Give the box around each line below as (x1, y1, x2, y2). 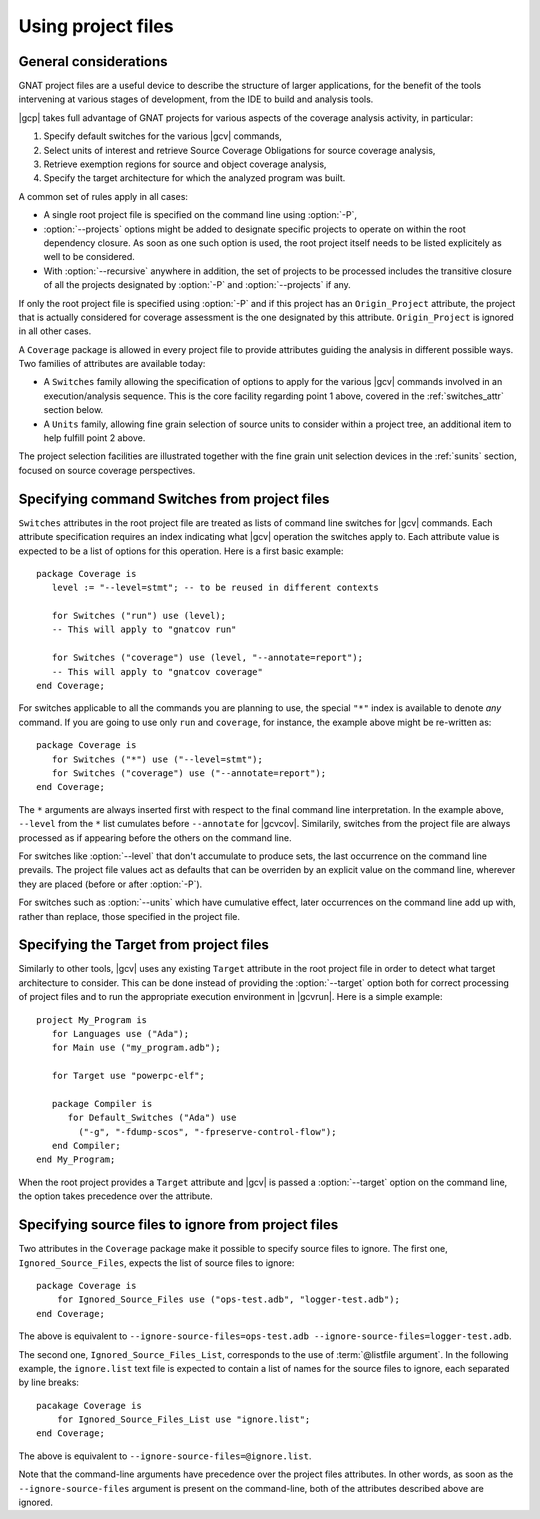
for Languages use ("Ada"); (51, 1028, 190, 1039)
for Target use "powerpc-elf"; (51, 1070, 205, 1082)
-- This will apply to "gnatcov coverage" (51, 666, 264, 677)
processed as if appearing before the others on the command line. (18, 831, 292, 844)
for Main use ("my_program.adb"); (51, 1042, 222, 1054)
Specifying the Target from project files (18, 936, 269, 954)
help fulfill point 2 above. (43, 432, 146, 444)
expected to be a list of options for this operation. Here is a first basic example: (18, 545, 344, 557)
